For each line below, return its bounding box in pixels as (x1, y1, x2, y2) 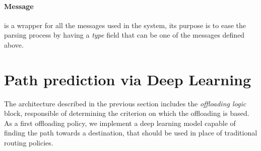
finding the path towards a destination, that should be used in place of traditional (4, 127, 257, 138)
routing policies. (4, 137, 53, 148)
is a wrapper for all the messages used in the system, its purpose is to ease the (4, 20, 246, 30)
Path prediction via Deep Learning (4, 69, 251, 89)
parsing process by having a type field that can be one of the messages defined (4, 30, 245, 40)
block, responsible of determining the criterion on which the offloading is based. (4, 108, 249, 118)
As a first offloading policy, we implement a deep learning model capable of (4, 117, 236, 128)
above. (4, 39, 24, 50)
